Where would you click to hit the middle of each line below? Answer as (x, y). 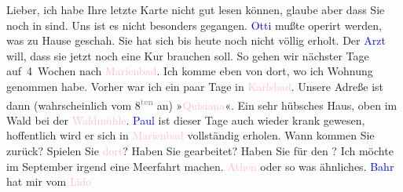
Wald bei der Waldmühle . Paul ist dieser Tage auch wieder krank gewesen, (186, 120)
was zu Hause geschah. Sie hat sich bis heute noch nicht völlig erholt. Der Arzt (196, 40)
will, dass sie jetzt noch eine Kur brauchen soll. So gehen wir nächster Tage (188, 55)
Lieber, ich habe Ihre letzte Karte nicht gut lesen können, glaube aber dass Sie (196, 9)
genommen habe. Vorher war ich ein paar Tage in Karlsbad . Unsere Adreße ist (195, 86)
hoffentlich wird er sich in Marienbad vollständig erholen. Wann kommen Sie (191, 135)
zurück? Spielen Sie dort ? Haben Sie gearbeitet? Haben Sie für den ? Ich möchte (200, 150)
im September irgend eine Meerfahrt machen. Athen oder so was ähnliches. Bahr (200, 166)
